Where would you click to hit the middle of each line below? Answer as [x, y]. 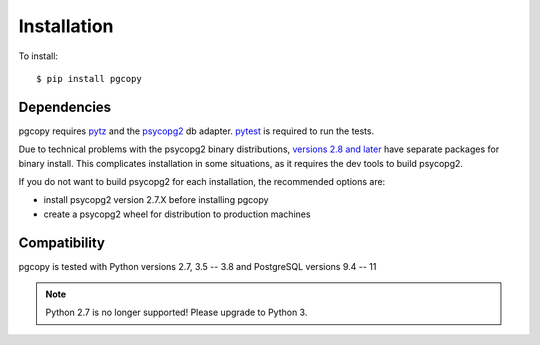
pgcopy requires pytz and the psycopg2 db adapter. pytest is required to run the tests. [196, 131]
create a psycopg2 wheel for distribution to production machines [177, 214]
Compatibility [61, 242]
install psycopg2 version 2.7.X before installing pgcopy [156, 200]
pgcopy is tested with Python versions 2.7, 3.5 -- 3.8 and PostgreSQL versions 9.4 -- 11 [197, 266]
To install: [38, 56]
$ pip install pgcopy [89, 78]
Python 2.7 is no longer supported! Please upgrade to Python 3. [176, 312]
